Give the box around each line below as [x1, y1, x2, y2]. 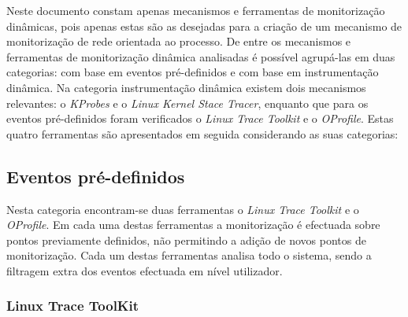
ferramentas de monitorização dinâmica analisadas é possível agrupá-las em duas [6, 48, 395, 65]
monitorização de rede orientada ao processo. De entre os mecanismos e [6, 33, 351, 50]
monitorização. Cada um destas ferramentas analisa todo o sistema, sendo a [6, 247, 372, 264]
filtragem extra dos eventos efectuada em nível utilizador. [6, 262, 283, 278]
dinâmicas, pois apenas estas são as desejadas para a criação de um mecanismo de [6, 17, 402, 34]
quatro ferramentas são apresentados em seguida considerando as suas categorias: [6, 125, 399, 142]
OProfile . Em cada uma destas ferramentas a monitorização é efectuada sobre [6, 216, 380, 233]
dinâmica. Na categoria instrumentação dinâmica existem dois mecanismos [6, 79, 366, 95]
